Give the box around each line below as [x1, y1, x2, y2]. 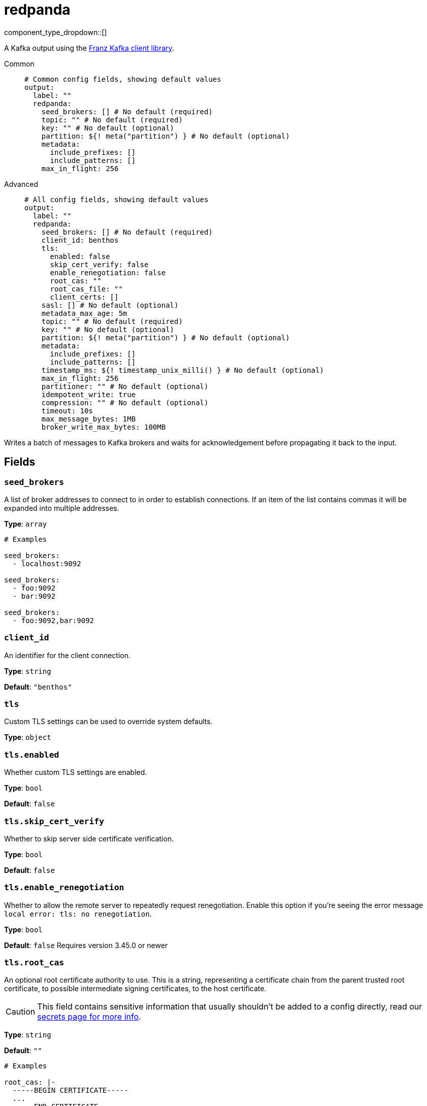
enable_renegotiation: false [50, 268, 166, 277]
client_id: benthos [41, 236, 119, 244]
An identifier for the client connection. [4, 650, 131, 660]
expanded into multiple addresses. [4, 503, 119, 512]
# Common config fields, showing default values [24, 75, 221, 83]
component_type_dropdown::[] [4, 27, 107, 37]
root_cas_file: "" [50, 284, 123, 293]
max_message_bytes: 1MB [41, 414, 136, 423]
